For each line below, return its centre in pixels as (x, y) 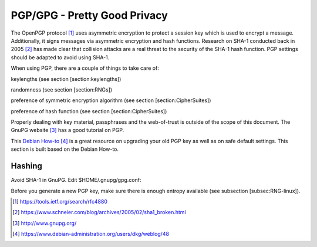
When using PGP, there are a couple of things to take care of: (85, 68)
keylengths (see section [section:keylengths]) (66, 79)
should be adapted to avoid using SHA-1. (60, 57)
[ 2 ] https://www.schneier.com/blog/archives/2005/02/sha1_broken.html (99, 212)
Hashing (26, 166)
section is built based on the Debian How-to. (65, 149)
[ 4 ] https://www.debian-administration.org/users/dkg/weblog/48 (91, 234)
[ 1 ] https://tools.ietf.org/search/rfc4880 (60, 201)
